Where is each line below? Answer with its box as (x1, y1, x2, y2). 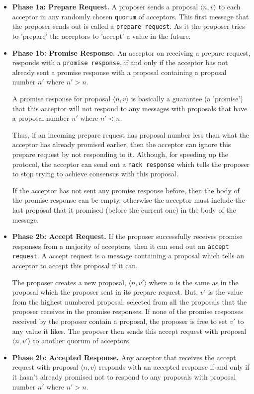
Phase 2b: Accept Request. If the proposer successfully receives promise (12, 231, 243, 241)
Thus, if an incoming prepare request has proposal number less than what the (12, 129, 250, 140)
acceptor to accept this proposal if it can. (12, 260, 138, 271)
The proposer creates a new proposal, (12, 277, 126, 287)
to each (218, 1, 241, 11)
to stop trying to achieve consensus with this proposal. (12, 168, 178, 179)
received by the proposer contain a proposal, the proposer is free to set (12, 316, 228, 326)
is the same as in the (175, 277, 239, 287)
